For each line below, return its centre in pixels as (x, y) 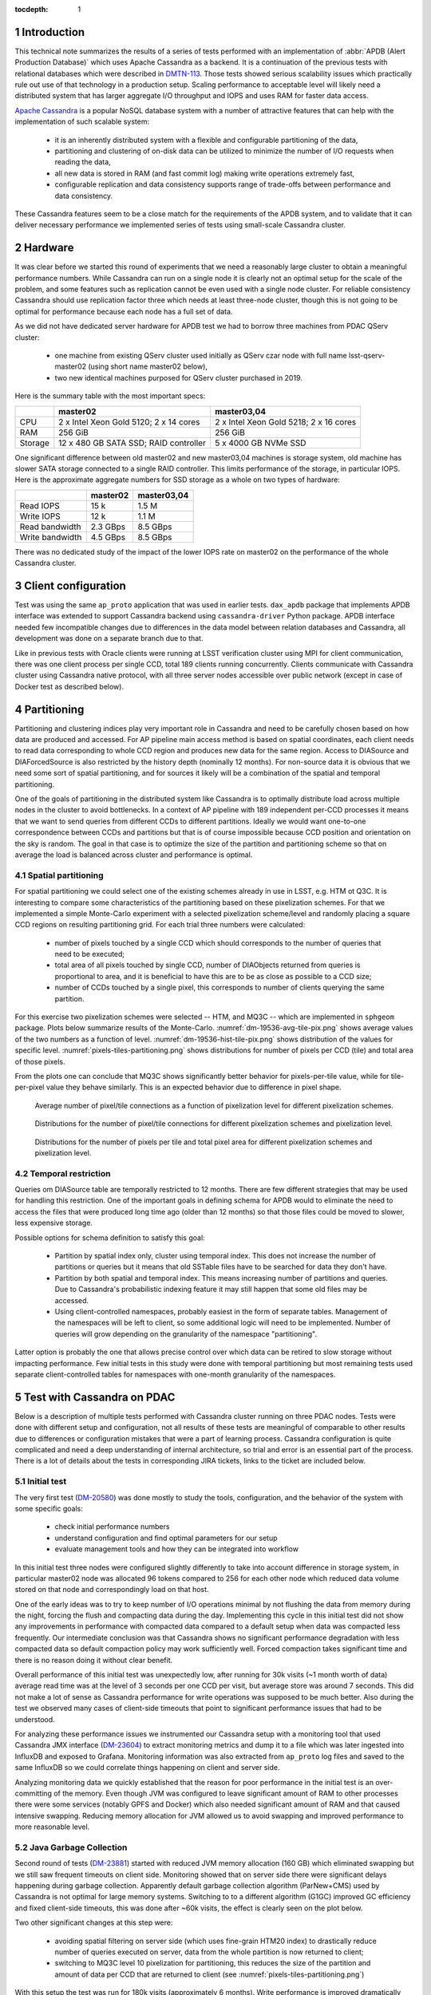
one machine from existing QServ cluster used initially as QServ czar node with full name (201, 356)
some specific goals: (49, 1508)
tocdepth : (32, 9)
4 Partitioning (49, 709)
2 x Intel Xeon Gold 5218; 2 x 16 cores (285, 421)
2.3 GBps (108, 527)
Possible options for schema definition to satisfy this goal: (110, 1238)
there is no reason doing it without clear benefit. (94, 1660)
